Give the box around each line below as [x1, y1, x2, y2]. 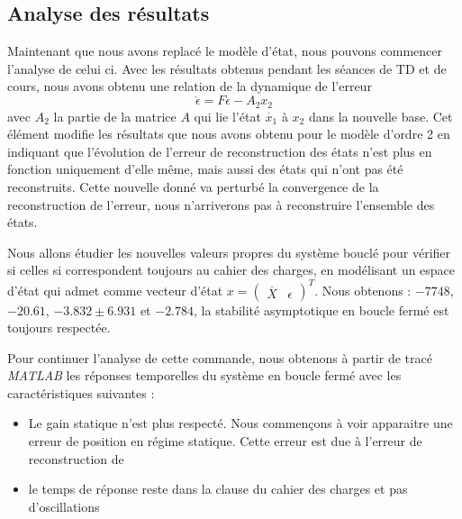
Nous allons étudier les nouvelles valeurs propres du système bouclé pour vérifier [7, 242, 451, 261]
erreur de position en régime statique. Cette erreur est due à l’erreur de [28, 432, 422, 451]
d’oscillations [28, 496, 100, 515]
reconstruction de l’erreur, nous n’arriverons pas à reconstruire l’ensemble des [7, 195, 435, 214]
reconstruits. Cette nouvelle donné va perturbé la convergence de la [7, 178, 379, 196]
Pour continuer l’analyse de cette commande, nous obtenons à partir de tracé [7, 348, 432, 367]
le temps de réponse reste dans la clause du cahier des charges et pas [28, 479, 408, 498]
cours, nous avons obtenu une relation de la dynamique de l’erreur [7, 77, 372, 96]
